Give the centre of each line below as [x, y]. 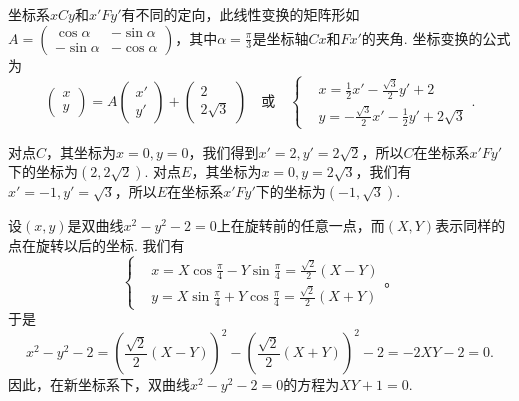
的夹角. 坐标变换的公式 [436, 37]
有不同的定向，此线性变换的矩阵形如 [240, 14]
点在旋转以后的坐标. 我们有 [96, 245]
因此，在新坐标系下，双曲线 [99, 384]
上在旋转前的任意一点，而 [300, 225]
